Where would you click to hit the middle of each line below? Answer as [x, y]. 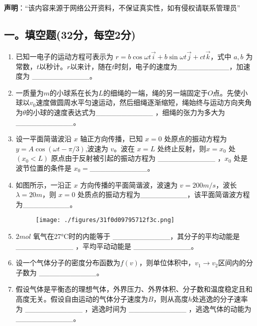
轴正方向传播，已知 [112, 139]
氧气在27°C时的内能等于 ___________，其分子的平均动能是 [136, 236]
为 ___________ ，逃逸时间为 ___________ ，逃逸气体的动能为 [133, 308]
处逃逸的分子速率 [220, 298]
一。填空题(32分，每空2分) [70, 34]
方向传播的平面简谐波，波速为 [129, 184]
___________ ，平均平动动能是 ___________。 [107, 246]
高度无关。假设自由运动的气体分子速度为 [82, 298]
